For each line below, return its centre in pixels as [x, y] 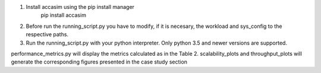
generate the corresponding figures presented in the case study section [99, 62]
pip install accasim [63, 15]
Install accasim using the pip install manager [80, 7]
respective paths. [47, 34]
